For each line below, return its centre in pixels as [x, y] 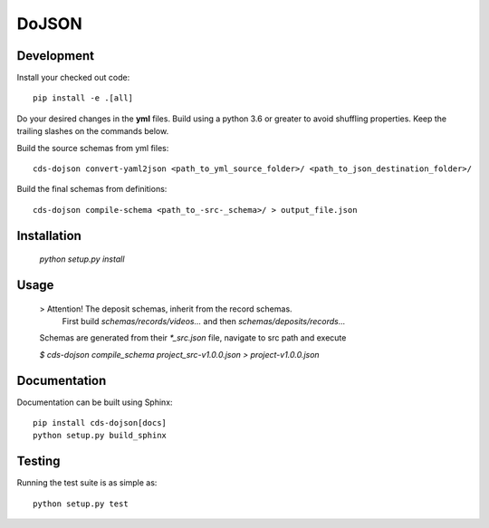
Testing [38, 461]
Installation [49, 235]
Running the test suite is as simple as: [87, 483]
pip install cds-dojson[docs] [100, 423]
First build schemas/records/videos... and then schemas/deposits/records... [204, 321]
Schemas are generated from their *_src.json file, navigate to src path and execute [193, 338]
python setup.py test [81, 504]
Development [56, 56]
